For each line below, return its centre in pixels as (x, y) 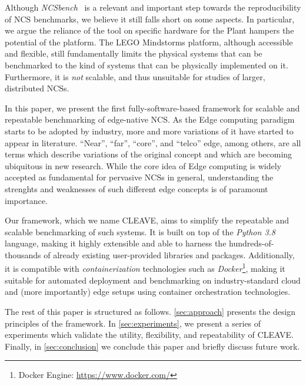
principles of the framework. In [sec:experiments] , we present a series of (133, 323)
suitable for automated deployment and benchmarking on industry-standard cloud (153, 280)
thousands (23, 254)
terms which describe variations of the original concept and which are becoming (149, 154)
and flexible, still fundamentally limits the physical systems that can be (134, 53)
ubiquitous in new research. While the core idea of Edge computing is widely (143, 165)
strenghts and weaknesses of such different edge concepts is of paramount (137, 188)
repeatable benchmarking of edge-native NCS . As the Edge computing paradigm (150, 119)
